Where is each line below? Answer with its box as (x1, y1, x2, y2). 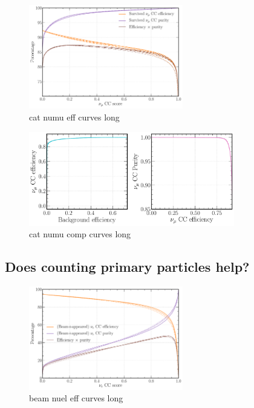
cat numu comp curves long (29, 228, 131, 240)
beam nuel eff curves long (29, 392, 123, 404)
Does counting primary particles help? (5, 257, 250, 276)
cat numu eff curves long (29, 111, 120, 123)
